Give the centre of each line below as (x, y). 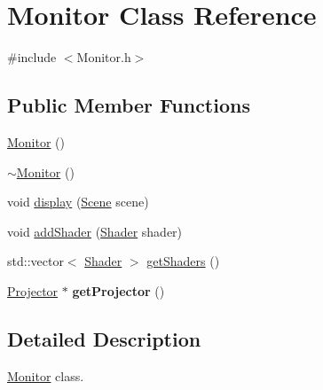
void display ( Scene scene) (78, 202)
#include (32, 57)
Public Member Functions (129, 105)
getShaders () (183, 261)
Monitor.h (104, 57)
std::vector (35, 261)
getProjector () (118, 290)
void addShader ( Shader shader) (95, 231)
